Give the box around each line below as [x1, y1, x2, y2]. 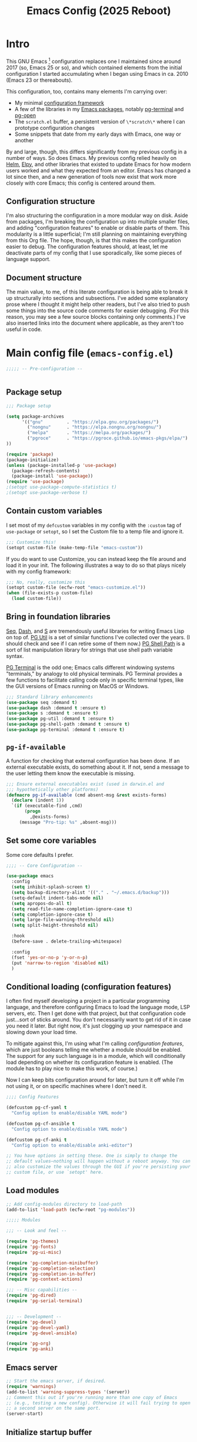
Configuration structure [6, 196, 95, 206]
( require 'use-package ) [6, 479, 65, 485]
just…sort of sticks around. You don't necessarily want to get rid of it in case [6, 1016, 191, 1023]
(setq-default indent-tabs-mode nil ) [11, 895, 104, 901]
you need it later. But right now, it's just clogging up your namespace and [6, 1022, 183, 1030]
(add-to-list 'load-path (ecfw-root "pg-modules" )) [6, 1207, 135, 1213]
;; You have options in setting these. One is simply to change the [6, 1153, 178, 1159]
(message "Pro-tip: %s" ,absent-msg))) [19, 819, 117, 825]
